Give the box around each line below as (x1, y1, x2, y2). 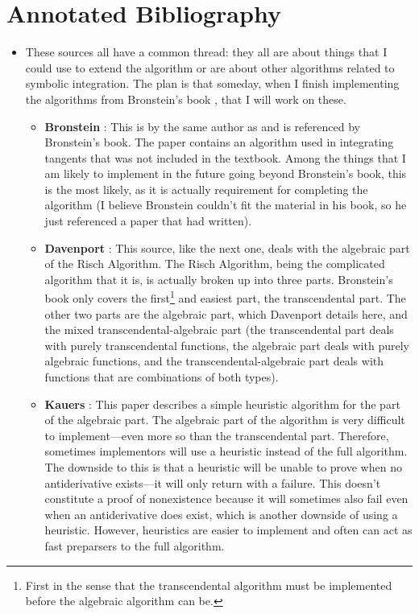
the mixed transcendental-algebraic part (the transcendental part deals (44, 321, 394, 338)
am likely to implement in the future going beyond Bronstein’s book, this (44, 165, 407, 182)
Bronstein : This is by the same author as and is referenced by (44, 117, 360, 134)
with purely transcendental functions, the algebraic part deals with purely (44, 336, 409, 353)
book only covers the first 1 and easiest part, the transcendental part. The (44, 287, 406, 307)
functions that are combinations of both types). (44, 369, 279, 385)
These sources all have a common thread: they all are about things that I (25, 43, 388, 60)
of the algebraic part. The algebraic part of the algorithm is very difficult (44, 411, 405, 428)
